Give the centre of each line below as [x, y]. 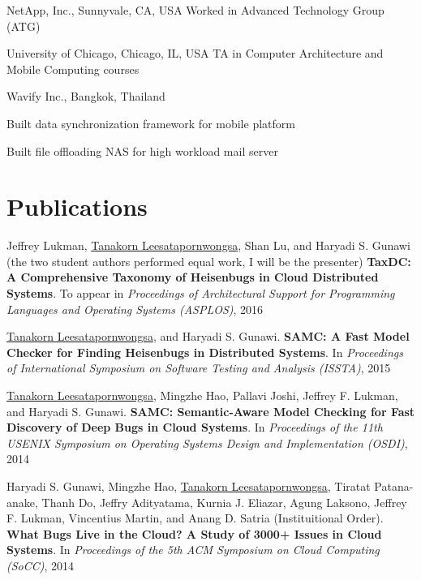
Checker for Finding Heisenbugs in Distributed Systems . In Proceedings [205, 352]
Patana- [394, 486]
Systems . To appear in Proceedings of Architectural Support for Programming [201, 293]
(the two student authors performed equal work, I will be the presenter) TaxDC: [209, 261]
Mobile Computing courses [73, 69]
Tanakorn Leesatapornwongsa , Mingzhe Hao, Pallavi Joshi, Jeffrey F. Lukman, [202, 395]
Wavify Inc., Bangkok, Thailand [86, 96]
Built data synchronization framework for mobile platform [151, 123]
